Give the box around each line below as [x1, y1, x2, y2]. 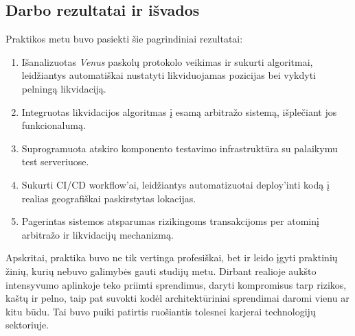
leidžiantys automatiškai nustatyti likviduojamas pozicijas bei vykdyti [21, 68, 317, 82]
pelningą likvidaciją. [21, 81, 106, 95]
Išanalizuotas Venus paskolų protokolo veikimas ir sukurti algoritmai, [21, 54, 313, 69]
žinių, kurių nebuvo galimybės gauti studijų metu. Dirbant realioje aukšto [5, 263, 317, 278]
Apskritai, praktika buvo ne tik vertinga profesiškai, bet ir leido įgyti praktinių [5, 250, 338, 265]
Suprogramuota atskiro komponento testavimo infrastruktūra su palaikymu [21, 141, 338, 155]
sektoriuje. [5, 317, 49, 332]
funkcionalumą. [21, 118, 86, 132]
